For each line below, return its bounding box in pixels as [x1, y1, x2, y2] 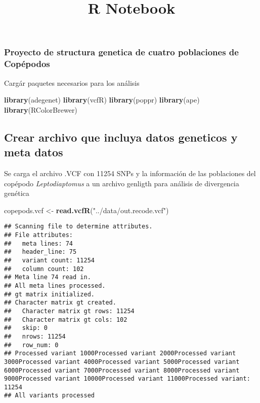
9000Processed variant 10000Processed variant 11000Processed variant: [4, 375, 250, 383]
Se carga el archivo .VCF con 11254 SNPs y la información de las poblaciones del [4, 167, 256, 178]
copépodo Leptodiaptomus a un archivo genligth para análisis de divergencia [4, 178, 239, 188]
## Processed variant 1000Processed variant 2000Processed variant [4, 350, 236, 357]
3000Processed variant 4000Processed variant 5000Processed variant [4, 358, 240, 365]
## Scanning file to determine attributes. [4, 223, 153, 230]
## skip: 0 [4, 324, 48, 332]
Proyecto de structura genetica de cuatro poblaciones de [4, 46, 239, 58]
